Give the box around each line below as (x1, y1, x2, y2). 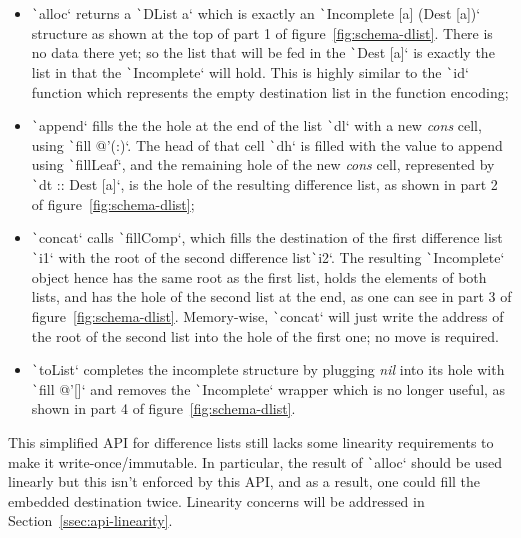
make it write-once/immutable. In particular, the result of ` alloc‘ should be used (8, 451, 503, 472)
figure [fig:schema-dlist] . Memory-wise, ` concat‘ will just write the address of (31, 305, 504, 326)
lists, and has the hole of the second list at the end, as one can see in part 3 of (31, 286, 512, 307)
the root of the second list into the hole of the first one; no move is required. (31, 325, 499, 346)
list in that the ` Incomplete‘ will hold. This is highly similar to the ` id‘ (31, 61, 469, 82)
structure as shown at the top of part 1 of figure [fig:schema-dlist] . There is (31, 22, 493, 43)
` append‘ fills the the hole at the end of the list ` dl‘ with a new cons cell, (31, 115, 482, 136)
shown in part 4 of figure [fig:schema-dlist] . (31, 398, 296, 419)
